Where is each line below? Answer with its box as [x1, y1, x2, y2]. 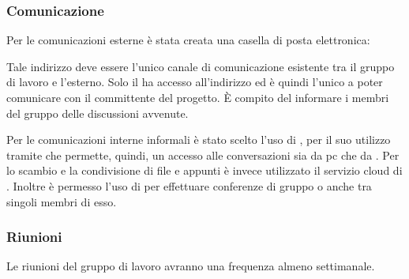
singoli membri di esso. [6, 193, 117, 209]
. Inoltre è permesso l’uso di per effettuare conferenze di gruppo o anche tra [6, 177, 372, 194]
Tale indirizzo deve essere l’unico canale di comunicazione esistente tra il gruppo [6, 58, 395, 74]
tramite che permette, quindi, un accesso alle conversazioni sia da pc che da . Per [6, 146, 400, 163]
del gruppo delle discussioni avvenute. [6, 104, 189, 121]
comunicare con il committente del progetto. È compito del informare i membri [6, 89, 389, 105]
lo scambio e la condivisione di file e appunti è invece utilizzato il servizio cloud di [6, 162, 403, 179]
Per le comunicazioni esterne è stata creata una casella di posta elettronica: [6, 32, 370, 48]
